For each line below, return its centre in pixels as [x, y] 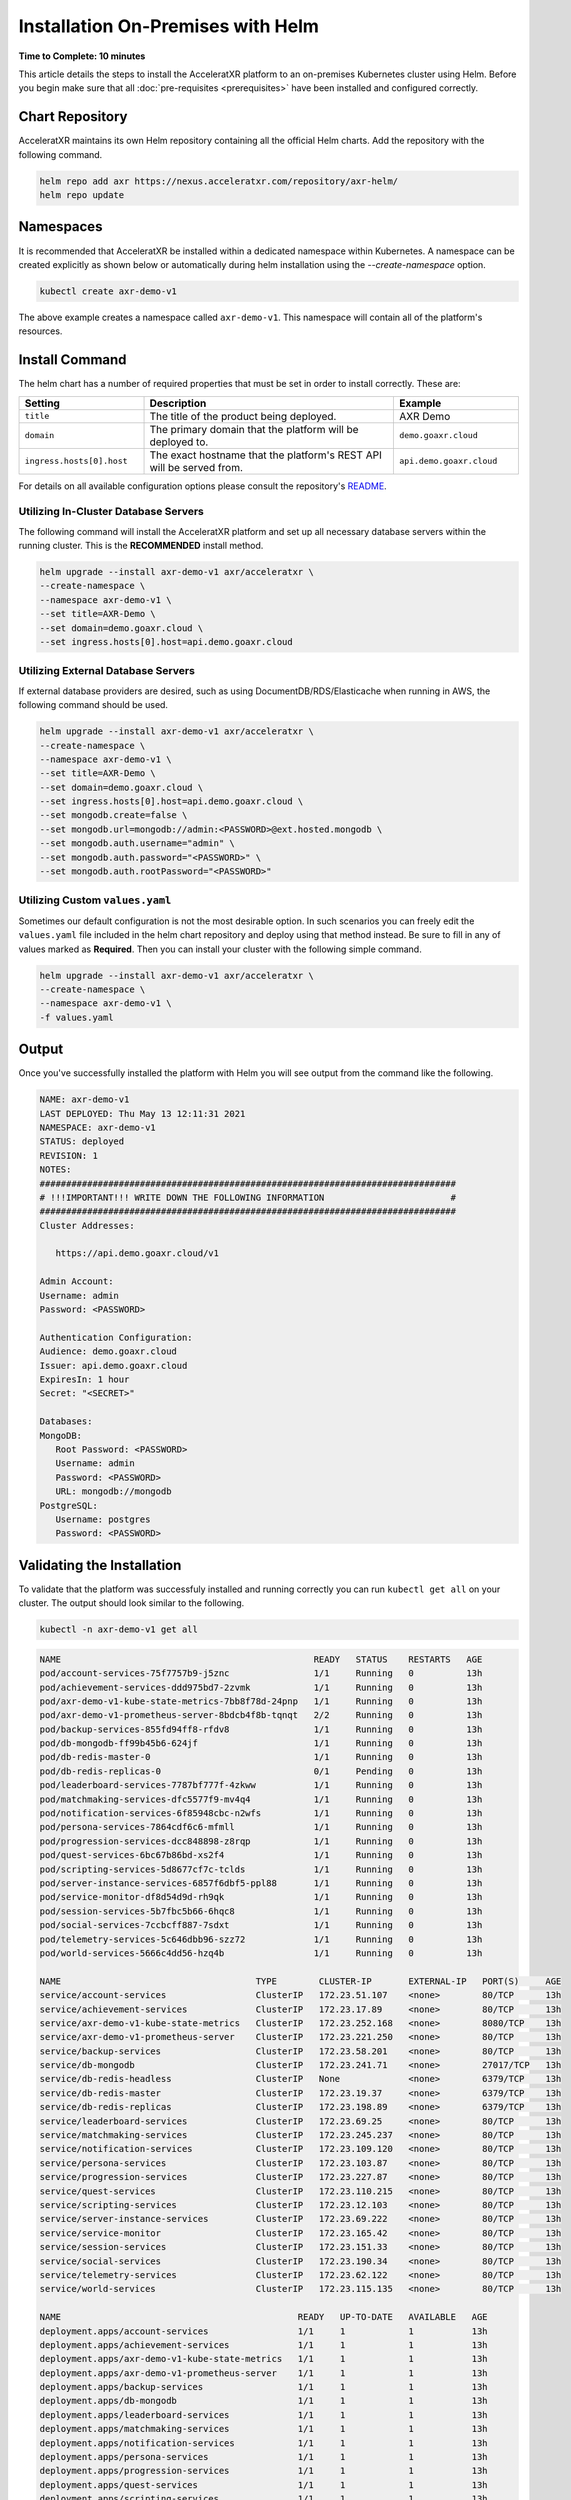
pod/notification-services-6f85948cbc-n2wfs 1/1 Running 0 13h [261, 1813]
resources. [40, 331]
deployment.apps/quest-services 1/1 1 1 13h [264, 2484]
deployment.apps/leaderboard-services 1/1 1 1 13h [264, 2414]
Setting [42, 403]
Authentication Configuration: [116, 1337]
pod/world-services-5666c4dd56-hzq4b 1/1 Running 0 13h [261, 1953]
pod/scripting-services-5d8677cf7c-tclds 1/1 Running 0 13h [261, 1869]
